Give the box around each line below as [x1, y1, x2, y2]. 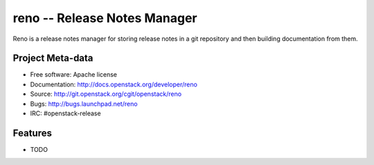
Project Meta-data [12, 52, 93, 64]
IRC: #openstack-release [30, 109, 101, 117]
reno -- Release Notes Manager [12, 10, 197, 26]
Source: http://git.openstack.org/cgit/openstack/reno [30, 90, 182, 98]
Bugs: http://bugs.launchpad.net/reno [30, 99, 138, 108]
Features [12, 127, 52, 139]
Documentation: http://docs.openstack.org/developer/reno [30, 80, 197, 88]
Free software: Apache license [30, 70, 118, 79]
